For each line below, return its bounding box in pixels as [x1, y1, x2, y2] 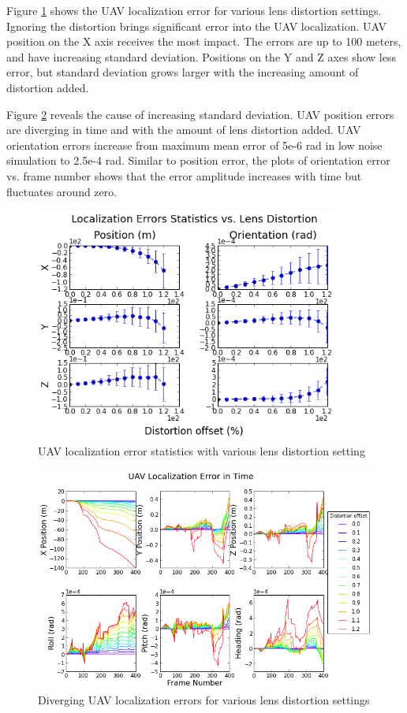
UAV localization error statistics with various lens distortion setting [38, 442, 365, 459]
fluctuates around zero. [6, 183, 118, 199]
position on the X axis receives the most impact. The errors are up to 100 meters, [6, 33, 401, 50]
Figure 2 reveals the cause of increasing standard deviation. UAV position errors [6, 106, 394, 122]
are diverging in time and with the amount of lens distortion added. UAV [6, 121, 361, 138]
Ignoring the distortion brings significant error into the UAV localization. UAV [6, 17, 386, 34]
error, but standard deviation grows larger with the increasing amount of [6, 64, 359, 80]
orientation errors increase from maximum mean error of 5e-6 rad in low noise [6, 136, 383, 153]
